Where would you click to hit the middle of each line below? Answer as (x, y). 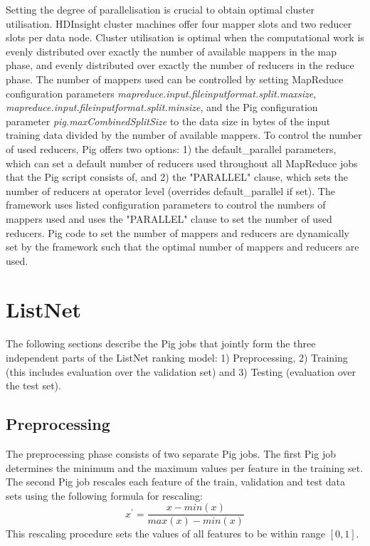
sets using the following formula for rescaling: (104, 495)
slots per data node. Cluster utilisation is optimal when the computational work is (185, 37)
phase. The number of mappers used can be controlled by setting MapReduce (175, 79)
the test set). (33, 385)
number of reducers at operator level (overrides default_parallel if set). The (170, 190)
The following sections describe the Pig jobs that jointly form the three (161, 343)
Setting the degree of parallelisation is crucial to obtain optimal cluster (160, 9)
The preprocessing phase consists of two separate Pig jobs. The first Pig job (171, 453)
